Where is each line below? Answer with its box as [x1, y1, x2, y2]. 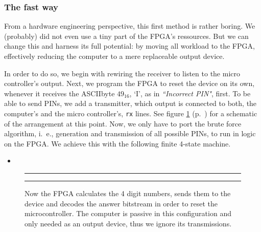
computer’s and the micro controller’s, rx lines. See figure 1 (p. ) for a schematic [4, 108, 257, 118]
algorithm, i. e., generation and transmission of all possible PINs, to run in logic [4, 128, 256, 139]
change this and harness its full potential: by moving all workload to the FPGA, [4, 40, 255, 51]
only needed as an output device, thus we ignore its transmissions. [25, 218, 232, 228]
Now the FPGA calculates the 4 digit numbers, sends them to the [25, 188, 231, 198]
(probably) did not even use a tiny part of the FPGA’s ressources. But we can [4, 30, 249, 41]
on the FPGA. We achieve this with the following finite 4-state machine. [4, 138, 231, 149]
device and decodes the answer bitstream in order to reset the [25, 198, 218, 208]
